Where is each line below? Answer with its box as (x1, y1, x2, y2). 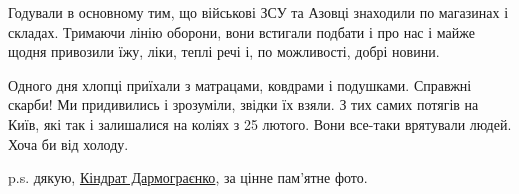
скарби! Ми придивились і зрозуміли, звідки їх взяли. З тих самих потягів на (8, 94, 479, 115)
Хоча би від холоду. (8, 133, 129, 154)
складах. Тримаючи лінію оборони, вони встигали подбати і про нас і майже (8, 21, 475, 42)
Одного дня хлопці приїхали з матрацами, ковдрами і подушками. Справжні (8, 74, 472, 95)
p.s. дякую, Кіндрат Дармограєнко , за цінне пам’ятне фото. (8, 167, 368, 188)
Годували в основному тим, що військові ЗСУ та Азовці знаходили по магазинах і (8, 2, 509, 22)
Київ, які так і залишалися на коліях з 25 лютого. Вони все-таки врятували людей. (8, 113, 512, 134)
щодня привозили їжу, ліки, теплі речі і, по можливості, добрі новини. (8, 41, 440, 62)
